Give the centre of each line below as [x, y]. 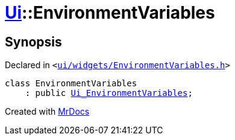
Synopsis [33, 42]
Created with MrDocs [47, 112]
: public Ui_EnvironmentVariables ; [109, 93]
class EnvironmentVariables [71, 84]
